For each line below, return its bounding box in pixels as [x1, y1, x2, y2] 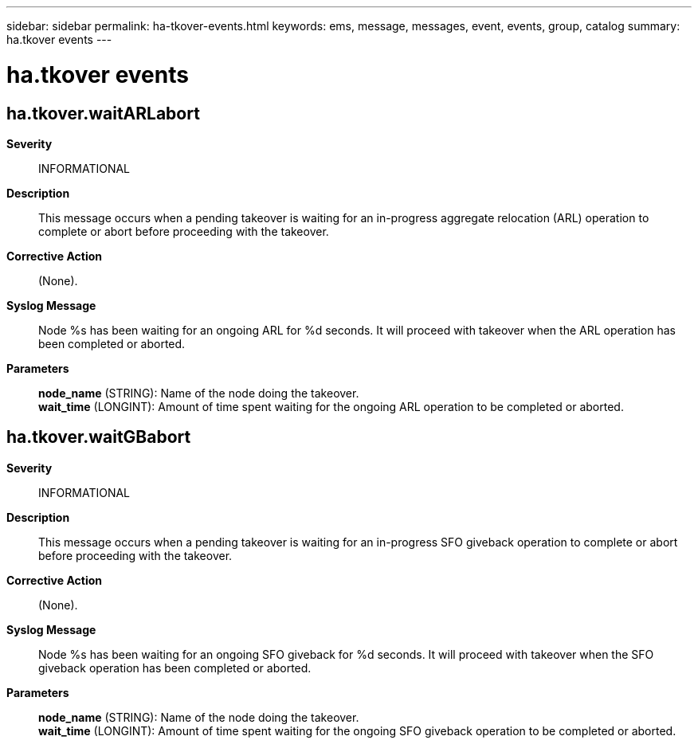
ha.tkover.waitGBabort [6, 427, 191, 448]
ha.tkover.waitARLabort [6, 103, 200, 123]
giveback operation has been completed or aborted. [38, 660, 312, 675]
